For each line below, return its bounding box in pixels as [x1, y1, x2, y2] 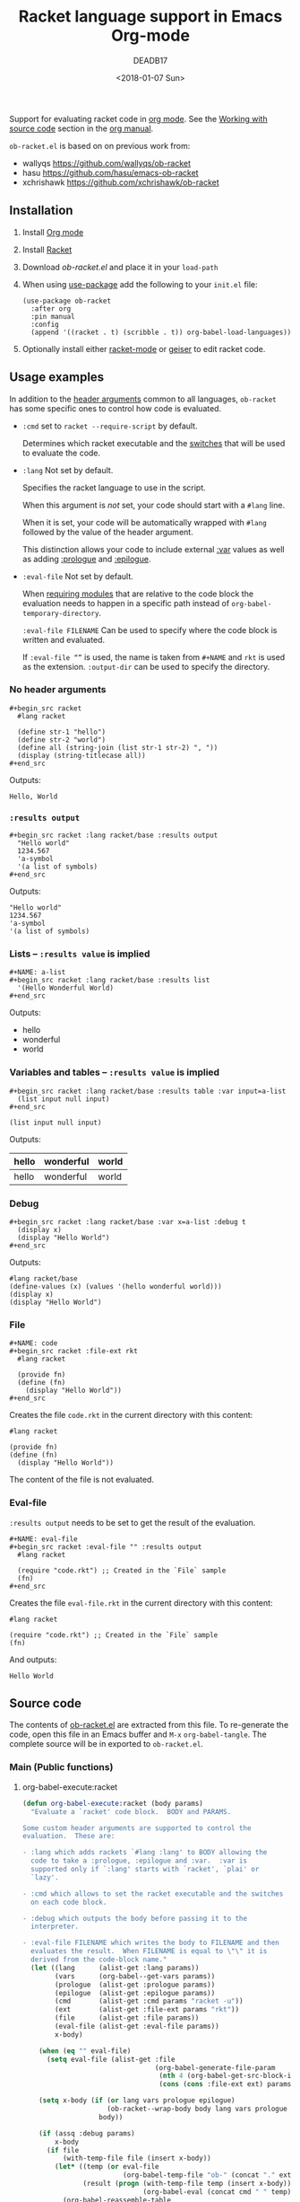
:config [30, 320, 60, 329]
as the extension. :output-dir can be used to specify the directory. [21, 661, 270, 672]
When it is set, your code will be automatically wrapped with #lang [21, 516, 267, 527]
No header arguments [9, 683, 107, 696]
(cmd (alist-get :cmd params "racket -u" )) [55, 1996, 244, 2006]
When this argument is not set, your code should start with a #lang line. [21, 499, 285, 510]
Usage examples [9, 370, 105, 385]
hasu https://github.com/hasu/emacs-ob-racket [21, 167, 199, 178]
